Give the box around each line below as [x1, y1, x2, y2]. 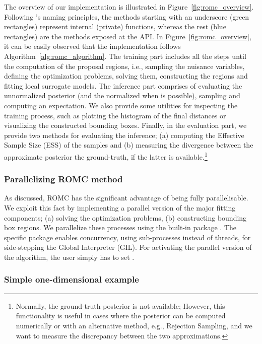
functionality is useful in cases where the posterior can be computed [16, 310, 226, 321]
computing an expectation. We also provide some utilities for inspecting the [4, 100, 238, 110]
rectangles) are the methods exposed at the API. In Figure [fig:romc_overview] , [4, 31, 251, 41]
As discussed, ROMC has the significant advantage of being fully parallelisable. [4, 192, 248, 203]
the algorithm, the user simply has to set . [4, 251, 135, 262]
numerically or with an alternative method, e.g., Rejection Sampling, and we [16, 320, 252, 330]
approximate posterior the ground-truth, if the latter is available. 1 [4, 150, 208, 162]
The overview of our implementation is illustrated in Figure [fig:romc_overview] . [4, 2, 254, 12]
